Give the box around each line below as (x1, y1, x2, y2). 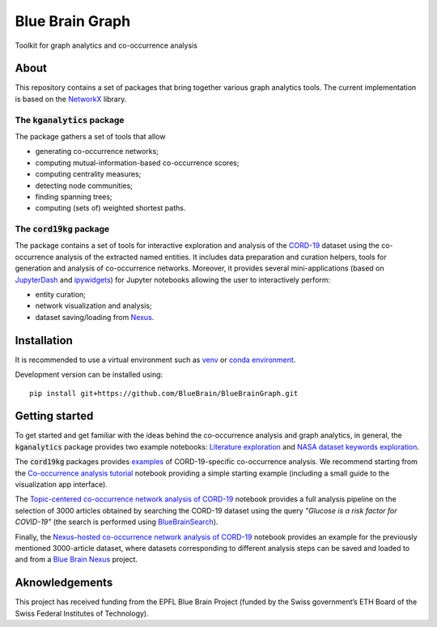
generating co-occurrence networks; (35, 147, 159, 156)
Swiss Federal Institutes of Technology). (15, 608, 149, 618)
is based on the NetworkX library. (15, 94, 127, 104)
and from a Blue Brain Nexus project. (15, 555, 138, 565)
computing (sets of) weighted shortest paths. (35, 203, 186, 213)
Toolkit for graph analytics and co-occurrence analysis (15, 41, 198, 50)
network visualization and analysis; (35, 301, 153, 311)
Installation (15, 333, 73, 348)
